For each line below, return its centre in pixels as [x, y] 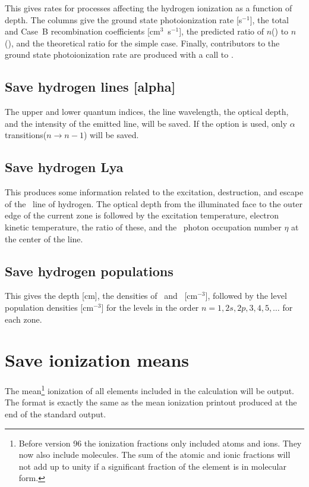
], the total [269, 19]
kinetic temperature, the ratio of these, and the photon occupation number [143, 227]
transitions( [26, 135]
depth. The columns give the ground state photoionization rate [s [124, 19]
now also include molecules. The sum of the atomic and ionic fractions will [154, 455]
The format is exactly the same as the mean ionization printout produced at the [151, 402]
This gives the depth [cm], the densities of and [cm [101, 296]
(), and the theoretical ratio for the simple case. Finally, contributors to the [142, 43]
